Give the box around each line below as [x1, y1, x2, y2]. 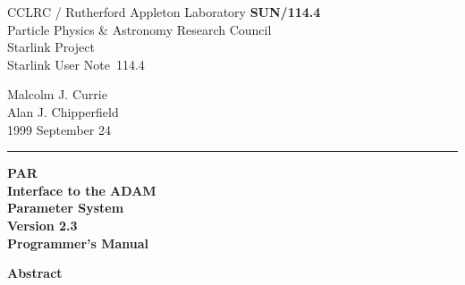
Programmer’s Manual [7, 233, 149, 252]
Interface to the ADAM [7, 180, 156, 199]
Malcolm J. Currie [7, 85, 107, 104]
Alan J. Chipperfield [7, 102, 119, 121]
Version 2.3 [7, 215, 78, 234]
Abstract [7, 264, 63, 282]
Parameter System [7, 198, 124, 217]
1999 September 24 [7, 120, 111, 138]
